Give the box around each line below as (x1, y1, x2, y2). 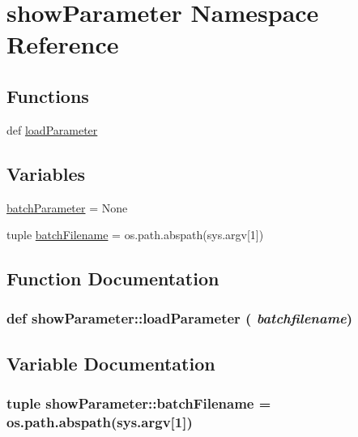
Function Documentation (6, 266, 219, 291)
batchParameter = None (6, 199, 128, 216)
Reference (6, 28, 119, 61)
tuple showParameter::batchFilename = (6, 393, 271, 413)
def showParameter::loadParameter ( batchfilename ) (6, 308, 353, 328)
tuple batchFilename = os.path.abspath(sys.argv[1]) (6, 226, 264, 243)
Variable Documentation (6, 350, 215, 375)
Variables (6, 161, 86, 186)
